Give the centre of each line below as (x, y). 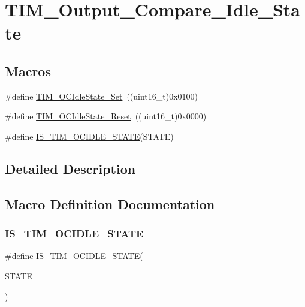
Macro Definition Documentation (110, 204)
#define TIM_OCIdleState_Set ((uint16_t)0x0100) (102, 96)
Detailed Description (70, 168)
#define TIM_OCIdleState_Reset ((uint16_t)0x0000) (106, 116)
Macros (28, 70)
